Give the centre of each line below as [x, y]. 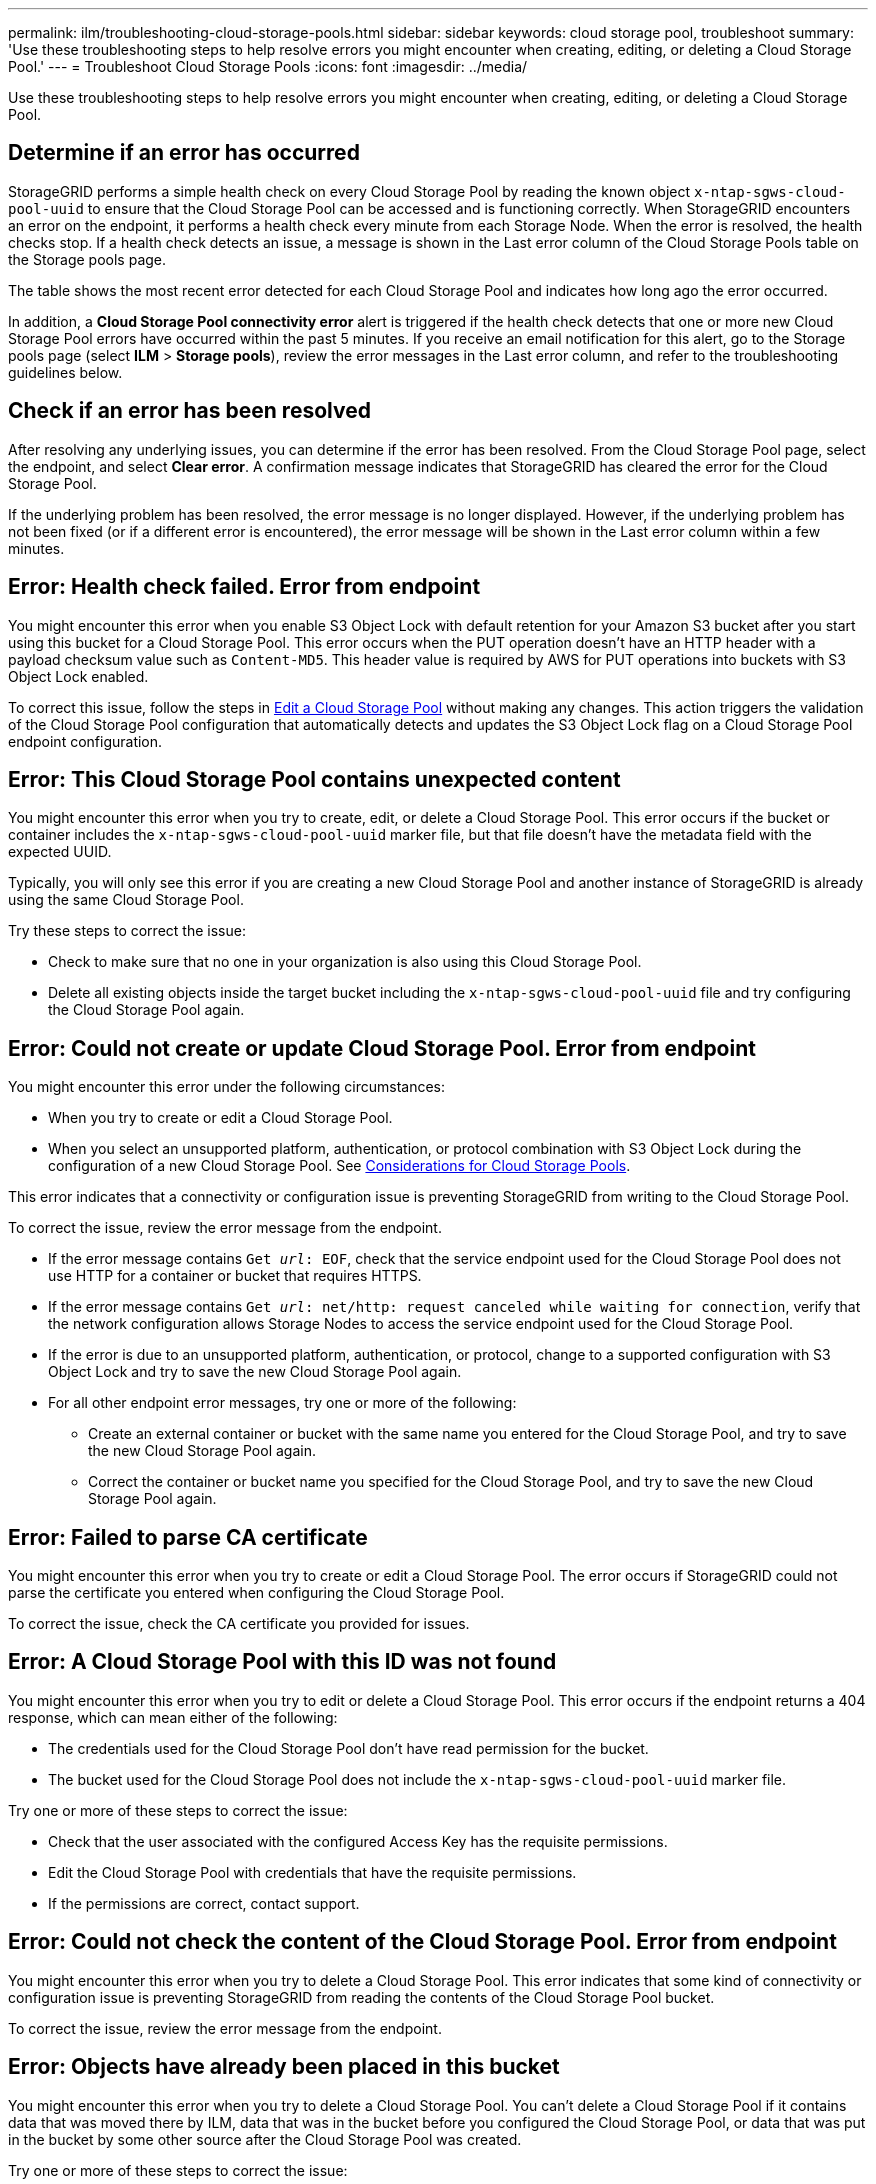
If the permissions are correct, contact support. [204, 1903]
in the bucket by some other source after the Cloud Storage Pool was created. [265, 2139]
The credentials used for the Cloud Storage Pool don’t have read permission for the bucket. [348, 1748]
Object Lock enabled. [78, 676]
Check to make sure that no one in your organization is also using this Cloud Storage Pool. [345, 962]
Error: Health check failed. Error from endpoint [244, 587]
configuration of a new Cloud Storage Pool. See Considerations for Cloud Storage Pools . [339, 1166]
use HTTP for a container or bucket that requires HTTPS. [235, 1276]
